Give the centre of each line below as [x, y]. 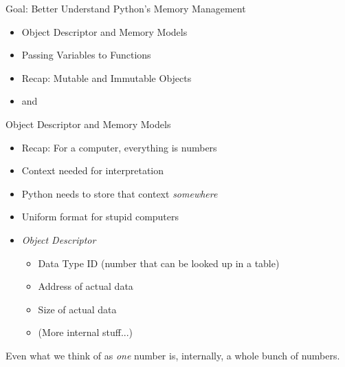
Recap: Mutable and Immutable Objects [107, 77]
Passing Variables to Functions [86, 55]
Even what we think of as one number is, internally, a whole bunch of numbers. [173, 355]
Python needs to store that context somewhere [120, 193]
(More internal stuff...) [86, 332]
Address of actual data [86, 286]
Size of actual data [77, 309]
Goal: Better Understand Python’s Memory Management [126, 8]
